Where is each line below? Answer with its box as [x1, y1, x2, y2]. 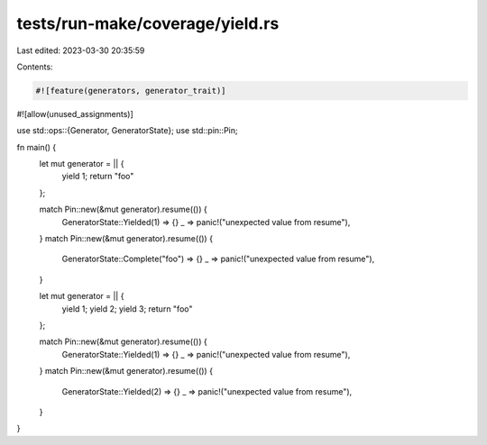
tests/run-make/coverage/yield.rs [16, 14, 280, 33]
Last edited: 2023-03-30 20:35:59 [16, 45, 145, 56]
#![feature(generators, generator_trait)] [35, 86, 226, 95]
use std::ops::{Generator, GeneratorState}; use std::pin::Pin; [16, 125, 238, 136]
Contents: [16, 61, 53, 72]
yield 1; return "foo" [61, 171, 134, 182]
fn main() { [16, 141, 57, 152]
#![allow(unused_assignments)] [16, 108, 134, 119]
